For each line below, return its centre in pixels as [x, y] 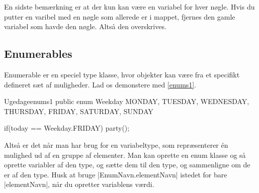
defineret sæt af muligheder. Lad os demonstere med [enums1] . [100, 84]
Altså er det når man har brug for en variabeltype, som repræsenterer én [116, 144]
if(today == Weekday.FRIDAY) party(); [67, 128]
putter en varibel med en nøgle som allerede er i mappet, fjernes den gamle [120, 16]
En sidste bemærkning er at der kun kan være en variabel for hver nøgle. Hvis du [129, 7]
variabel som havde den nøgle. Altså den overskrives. [85, 26]
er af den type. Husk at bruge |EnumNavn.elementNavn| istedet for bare [116, 174]
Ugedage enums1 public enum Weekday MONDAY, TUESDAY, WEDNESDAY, [127, 101]
